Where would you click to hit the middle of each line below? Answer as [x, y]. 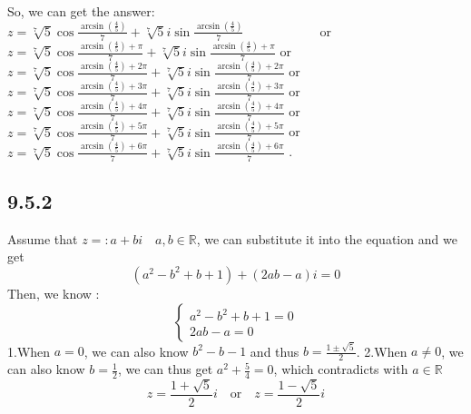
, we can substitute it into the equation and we [327, 238]
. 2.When [382, 351]
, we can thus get [165, 369]
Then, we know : [54, 293]
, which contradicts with [341, 369]
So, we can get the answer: [81, 11]
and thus [275, 351]
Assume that [43, 238]
